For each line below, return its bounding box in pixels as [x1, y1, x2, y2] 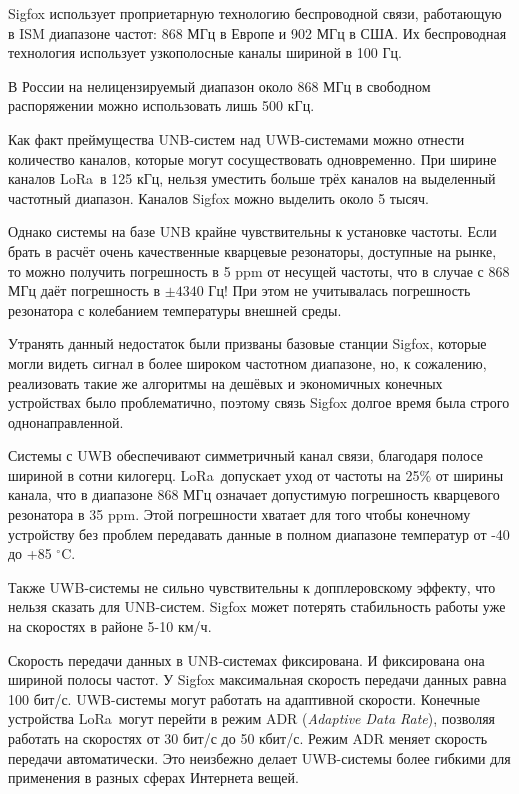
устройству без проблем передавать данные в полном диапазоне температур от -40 [8, 523, 510, 544]
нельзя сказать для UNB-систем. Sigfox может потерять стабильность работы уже [8, 596, 506, 617]
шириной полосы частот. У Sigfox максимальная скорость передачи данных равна [8, 669, 507, 690]
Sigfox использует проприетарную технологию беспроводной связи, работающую [8, 3, 502, 23]
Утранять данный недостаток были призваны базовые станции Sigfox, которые [8, 333, 487, 354]
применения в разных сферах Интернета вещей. [8, 767, 299, 788]
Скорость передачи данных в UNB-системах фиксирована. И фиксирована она [8, 649, 485, 670]
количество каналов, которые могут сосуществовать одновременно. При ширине [8, 148, 497, 169]
